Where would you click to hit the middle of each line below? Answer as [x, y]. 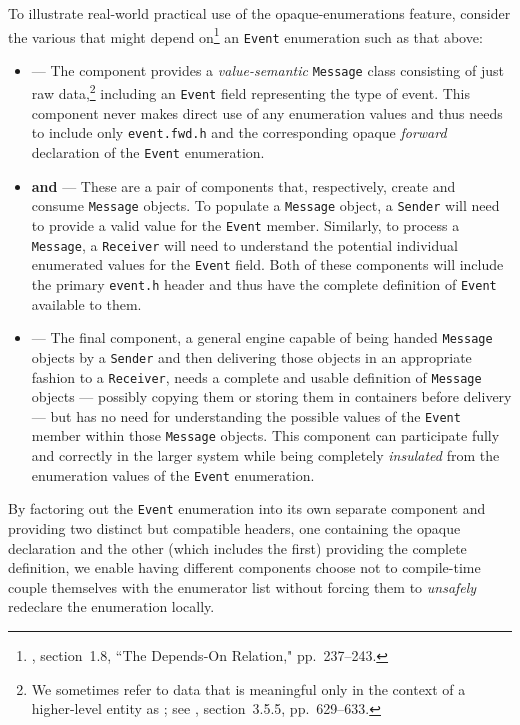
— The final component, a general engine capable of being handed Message [262, 337]
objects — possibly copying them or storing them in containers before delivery [271, 396]
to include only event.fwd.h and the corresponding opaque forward [239, 132]
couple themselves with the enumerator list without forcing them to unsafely [242, 586]
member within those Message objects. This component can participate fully [265, 435]
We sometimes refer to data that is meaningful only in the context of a [248, 688]
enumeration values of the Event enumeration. [173, 474]
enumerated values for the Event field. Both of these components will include [267, 264]
